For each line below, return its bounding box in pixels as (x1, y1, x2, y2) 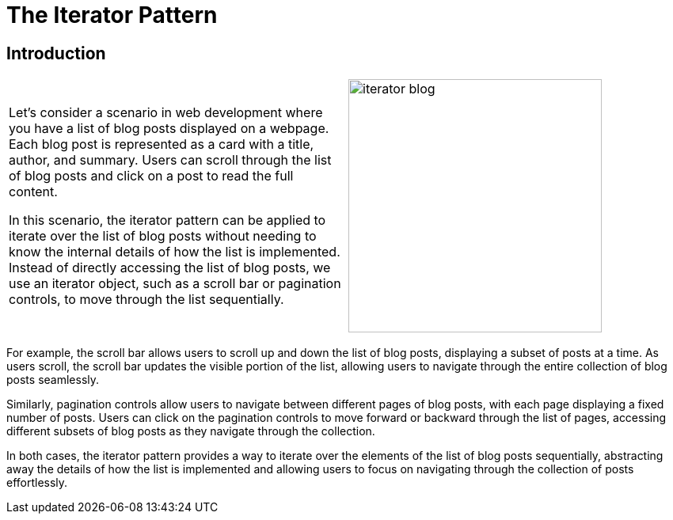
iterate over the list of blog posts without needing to (9, 228, 317, 245)
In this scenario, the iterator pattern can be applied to (9, 212, 326, 229)
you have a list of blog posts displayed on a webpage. (9, 120, 329, 137)
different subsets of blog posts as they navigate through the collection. (6, 424, 375, 438)
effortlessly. (6, 476, 68, 490)
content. (9, 184, 58, 200)
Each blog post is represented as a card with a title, (9, 136, 314, 153)
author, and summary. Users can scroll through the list (9, 152, 332, 169)
